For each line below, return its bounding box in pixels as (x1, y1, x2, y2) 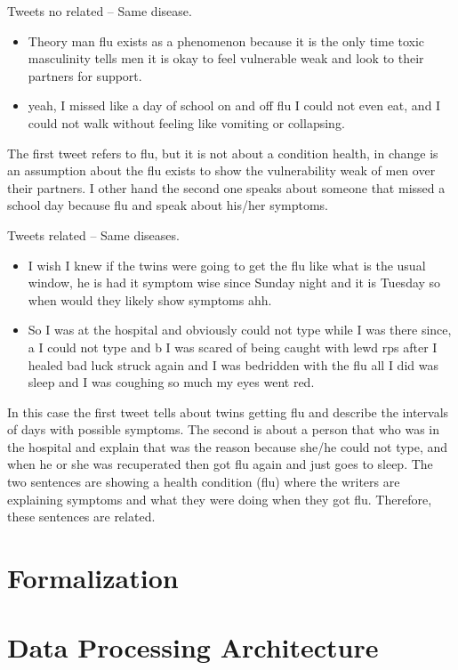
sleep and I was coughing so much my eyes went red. (28, 373, 315, 392)
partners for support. (28, 66, 142, 85)
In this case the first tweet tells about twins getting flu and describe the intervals (7, 402, 449, 421)
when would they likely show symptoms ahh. (28, 290, 272, 309)
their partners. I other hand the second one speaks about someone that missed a (7, 178, 446, 197)
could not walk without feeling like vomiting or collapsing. (28, 113, 345, 132)
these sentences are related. (7, 507, 156, 526)
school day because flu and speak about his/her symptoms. (7, 196, 329, 214)
